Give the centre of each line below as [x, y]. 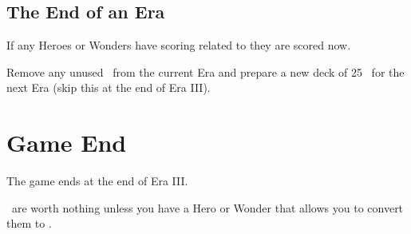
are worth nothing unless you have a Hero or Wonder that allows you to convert [207, 207]
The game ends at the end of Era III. [97, 181]
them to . [29, 223]
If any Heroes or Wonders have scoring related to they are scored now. [179, 45]
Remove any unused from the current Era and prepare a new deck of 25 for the [205, 71]
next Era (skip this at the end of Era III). [109, 87]
